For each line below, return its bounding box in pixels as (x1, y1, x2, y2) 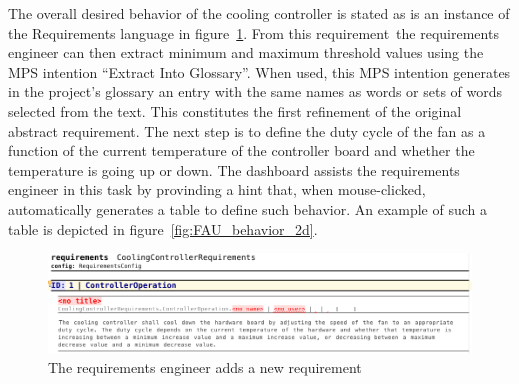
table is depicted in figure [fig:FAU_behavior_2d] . (8, 218, 318, 239)
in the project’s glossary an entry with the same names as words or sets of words (8, 81, 503, 102)
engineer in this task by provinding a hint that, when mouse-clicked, (8, 179, 426, 200)
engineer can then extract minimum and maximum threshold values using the (8, 42, 484, 63)
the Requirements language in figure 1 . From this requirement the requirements (8, 22, 499, 43)
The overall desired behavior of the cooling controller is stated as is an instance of (8, 3, 510, 23)
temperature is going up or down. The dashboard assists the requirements (8, 159, 460, 180)
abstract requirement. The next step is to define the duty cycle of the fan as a (8, 120, 486, 141)
